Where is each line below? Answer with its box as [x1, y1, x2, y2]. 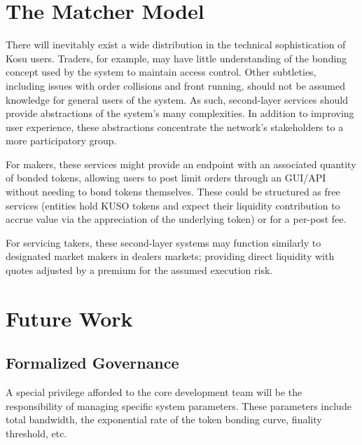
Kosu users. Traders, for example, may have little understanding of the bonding [6, 50, 347, 65]
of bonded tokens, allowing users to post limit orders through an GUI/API [6, 170, 326, 185]
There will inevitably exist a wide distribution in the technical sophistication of [6, 37, 346, 52]
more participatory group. [6, 133, 117, 148]
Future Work [6, 303, 133, 332]
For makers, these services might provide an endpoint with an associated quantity [6, 156, 356, 171]
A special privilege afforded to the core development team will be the [6, 385, 302, 399]
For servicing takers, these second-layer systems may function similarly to [6, 235, 321, 249]
